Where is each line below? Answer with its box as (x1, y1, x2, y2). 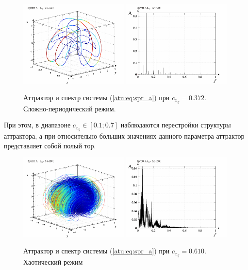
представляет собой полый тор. (4, 140, 96, 150)
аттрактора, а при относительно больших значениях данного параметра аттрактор (4, 131, 245, 141)
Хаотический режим (23, 257, 83, 267)
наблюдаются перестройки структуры (120, 120, 231, 130)
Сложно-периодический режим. (23, 103, 116, 113)
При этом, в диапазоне (4, 120, 71, 130)
